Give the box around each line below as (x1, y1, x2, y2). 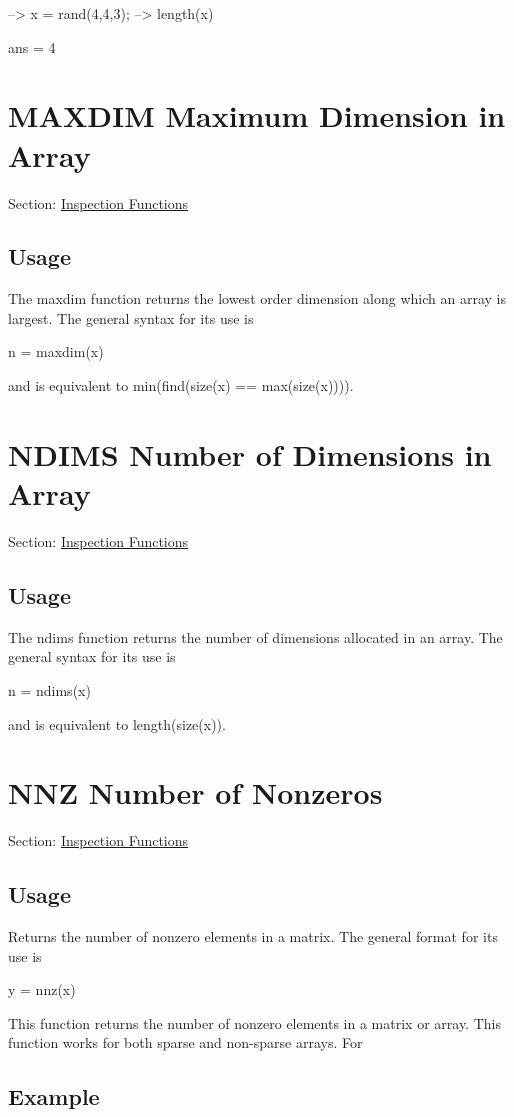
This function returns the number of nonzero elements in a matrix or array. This (8, 1012, 501, 1033)
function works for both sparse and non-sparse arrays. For (8, 1032, 363, 1053)
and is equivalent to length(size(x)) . (8, 713, 226, 734)
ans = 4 (8, 36, 56, 57)
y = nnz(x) (8, 979, 76, 1000)
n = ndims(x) (8, 679, 91, 700)
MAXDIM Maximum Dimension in (8, 95, 506, 136)
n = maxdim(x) (8, 341, 104, 362)
